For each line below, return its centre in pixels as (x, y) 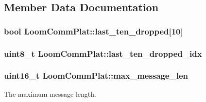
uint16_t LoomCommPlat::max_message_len (96, 76)
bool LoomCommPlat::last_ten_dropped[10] (94, 31)
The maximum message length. (50, 93)
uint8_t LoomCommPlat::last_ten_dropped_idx (103, 53)
